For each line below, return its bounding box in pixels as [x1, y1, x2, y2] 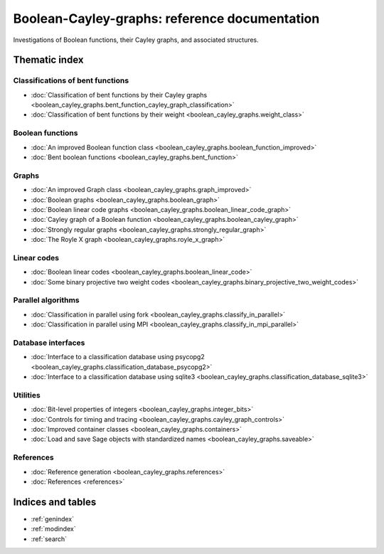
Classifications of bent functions [13, 75, 129, 85]
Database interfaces [13, 338, 85, 348]
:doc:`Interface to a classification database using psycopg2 [31, 353, 206, 361]
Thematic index [13, 54, 84, 66]
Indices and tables [13, 496, 97, 508]
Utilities [13, 390, 41, 400]
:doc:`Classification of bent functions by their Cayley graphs [31, 90, 208, 99]
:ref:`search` [31, 534, 68, 543]
